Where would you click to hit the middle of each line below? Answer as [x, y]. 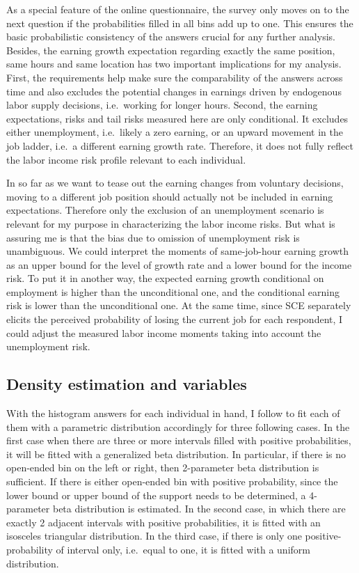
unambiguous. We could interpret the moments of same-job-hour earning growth [177, 251]
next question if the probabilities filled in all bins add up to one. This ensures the [180, 23]
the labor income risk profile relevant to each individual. [126, 159]
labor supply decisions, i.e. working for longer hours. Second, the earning [162, 105]
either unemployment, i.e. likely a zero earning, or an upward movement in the [175, 132]
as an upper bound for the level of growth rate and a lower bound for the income [179, 264]
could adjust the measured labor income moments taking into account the [164, 332]
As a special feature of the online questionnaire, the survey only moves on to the [178, 9]
